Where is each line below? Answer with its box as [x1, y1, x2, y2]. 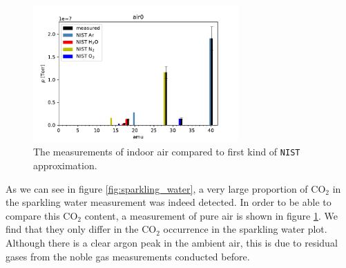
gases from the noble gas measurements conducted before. [6, 249, 250, 263]
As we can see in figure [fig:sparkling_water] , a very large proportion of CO [6, 181, 326, 195]
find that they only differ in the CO [6, 222, 157, 236]
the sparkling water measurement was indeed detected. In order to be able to [6, 195, 331, 209]
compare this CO [6, 208, 78, 222]
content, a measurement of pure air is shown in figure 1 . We [84, 208, 338, 222]
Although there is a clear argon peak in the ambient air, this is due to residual [6, 236, 338, 250]
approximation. [33, 158, 97, 173]
